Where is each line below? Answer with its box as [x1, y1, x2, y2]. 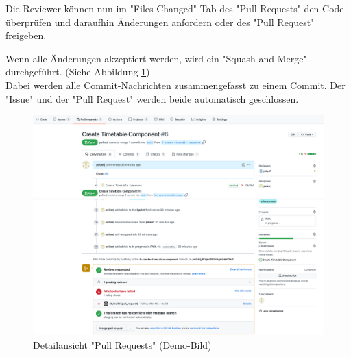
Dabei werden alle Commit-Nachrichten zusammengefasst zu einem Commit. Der [5, 77, 346, 92]
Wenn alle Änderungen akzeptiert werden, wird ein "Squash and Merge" [5, 51, 307, 65]
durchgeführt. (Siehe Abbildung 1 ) [5, 64, 150, 79]
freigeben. [5, 28, 47, 42]
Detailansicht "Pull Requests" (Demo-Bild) [33, 338, 212, 352]
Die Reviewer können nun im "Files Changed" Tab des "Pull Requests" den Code [5, 1, 344, 15]
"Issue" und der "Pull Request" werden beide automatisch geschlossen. [5, 91, 299, 106]
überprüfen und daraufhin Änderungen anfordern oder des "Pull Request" [5, 14, 315, 29]
